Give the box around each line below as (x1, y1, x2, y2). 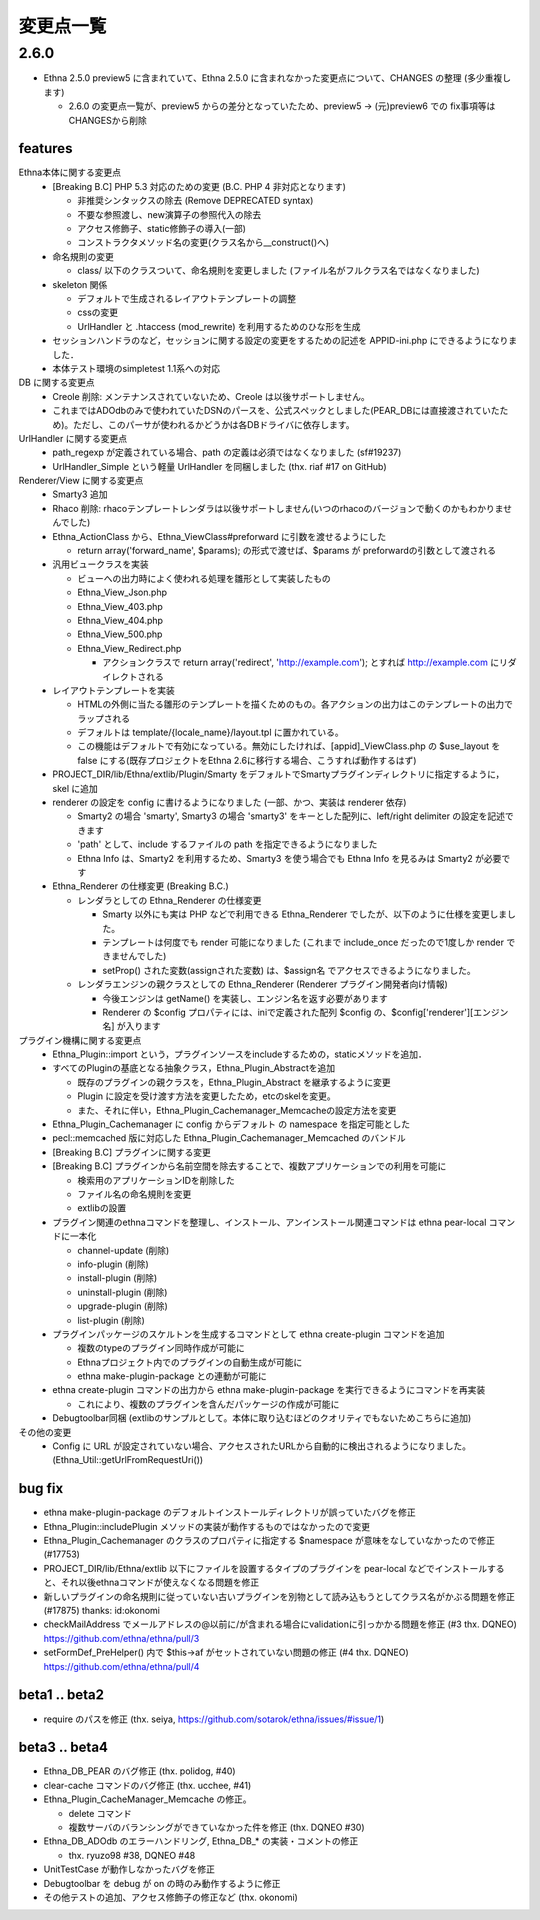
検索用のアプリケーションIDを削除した (77, 1174, 235, 1186)
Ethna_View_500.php (77, 628, 163, 640)
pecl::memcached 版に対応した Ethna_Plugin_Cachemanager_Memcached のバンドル (52, 1132, 407, 1144)
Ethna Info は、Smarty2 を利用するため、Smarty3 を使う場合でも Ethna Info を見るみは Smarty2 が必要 (77, 852, 502, 864)
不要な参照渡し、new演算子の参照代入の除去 (77, 208, 262, 220)
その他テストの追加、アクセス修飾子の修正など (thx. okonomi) (43, 1891, 299, 1903)
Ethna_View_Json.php (77, 586, 167, 599)
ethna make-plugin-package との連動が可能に (77, 1370, 267, 1382)
